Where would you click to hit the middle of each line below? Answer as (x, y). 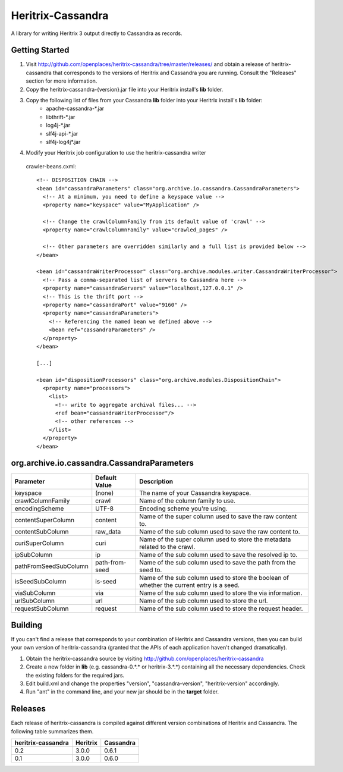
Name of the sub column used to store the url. (203, 601)
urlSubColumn (34, 601)
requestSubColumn (42, 608)
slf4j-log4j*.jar (63, 142)
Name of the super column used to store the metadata (215, 539)
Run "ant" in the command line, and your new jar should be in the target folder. (122, 692)
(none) (105, 492)
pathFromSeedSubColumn (52, 566)
